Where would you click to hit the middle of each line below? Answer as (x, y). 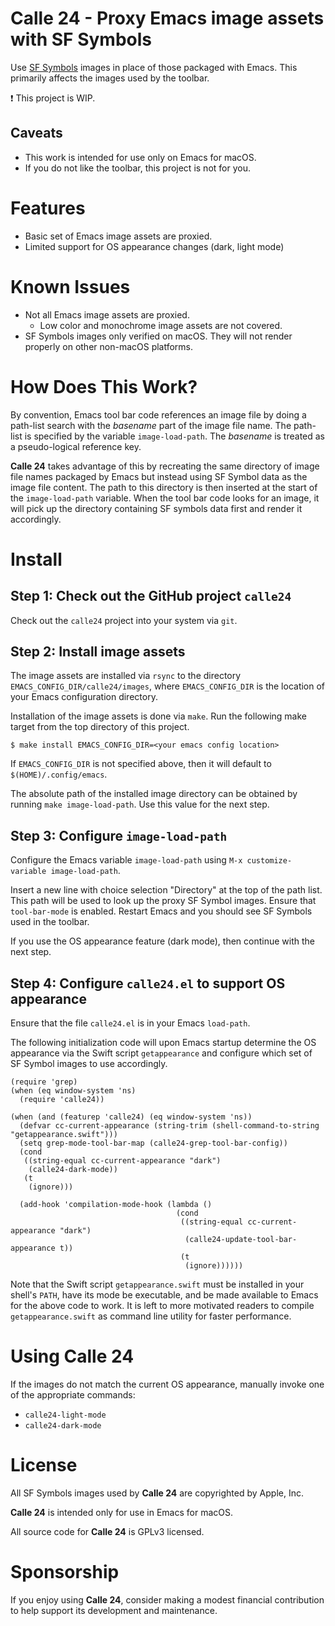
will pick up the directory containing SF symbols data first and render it (156, 508)
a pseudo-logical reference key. (76, 446)
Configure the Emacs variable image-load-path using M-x (126, 860)
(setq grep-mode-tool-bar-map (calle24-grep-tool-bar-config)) (153, 1143)
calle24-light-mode (65, 1415)
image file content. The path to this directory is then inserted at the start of (164, 487)
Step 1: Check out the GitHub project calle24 (151, 596)
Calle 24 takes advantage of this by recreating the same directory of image (165, 466)
